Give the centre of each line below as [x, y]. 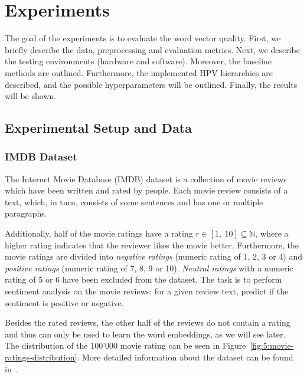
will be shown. [31, 96]
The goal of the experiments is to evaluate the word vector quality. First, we [143, 38]
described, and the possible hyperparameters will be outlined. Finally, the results [151, 84]
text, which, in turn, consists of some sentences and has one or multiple [134, 201]
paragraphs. [26, 213]
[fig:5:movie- [272, 345]
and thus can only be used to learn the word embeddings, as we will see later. [145, 334]
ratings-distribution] [41, 357]
